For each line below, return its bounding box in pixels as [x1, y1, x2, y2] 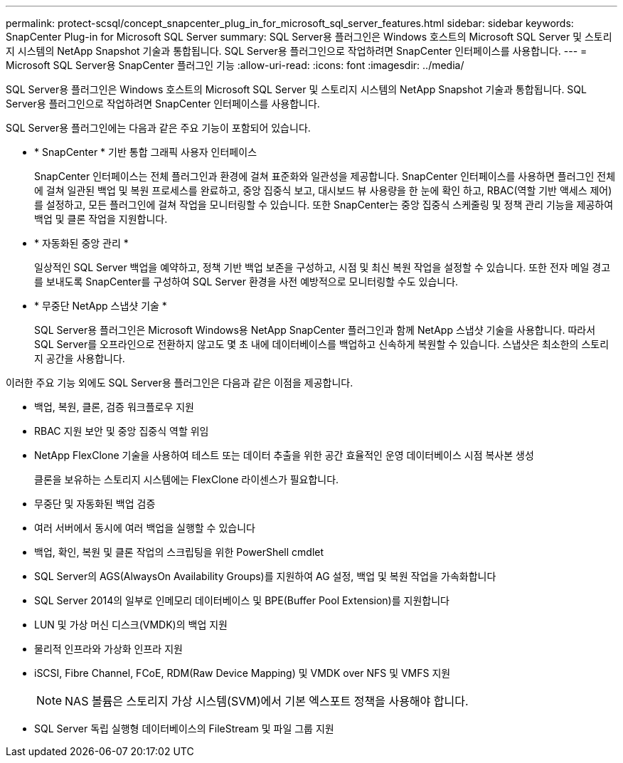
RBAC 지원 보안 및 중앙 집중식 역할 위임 [34, 425, 209, 437]
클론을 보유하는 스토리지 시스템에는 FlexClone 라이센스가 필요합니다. [34, 473, 339, 485]
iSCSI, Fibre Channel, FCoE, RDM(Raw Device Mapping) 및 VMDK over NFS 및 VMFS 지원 [34, 667, 451, 679]
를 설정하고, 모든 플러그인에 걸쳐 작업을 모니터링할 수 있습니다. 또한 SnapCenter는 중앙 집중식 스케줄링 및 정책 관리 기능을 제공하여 [34, 199, 614, 211]
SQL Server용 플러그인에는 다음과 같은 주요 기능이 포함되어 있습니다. [6, 122, 311, 134]
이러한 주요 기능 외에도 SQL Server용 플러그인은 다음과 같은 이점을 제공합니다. [6, 377, 353, 389]
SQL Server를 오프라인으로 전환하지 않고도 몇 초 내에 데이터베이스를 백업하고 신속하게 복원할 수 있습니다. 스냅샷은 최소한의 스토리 [34, 338, 609, 350]
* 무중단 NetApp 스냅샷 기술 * [34, 300, 167, 312]
